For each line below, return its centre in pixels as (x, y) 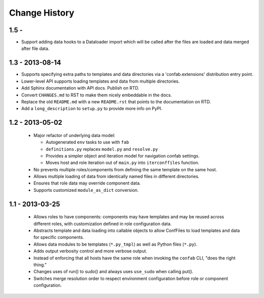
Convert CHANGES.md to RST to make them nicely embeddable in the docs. (97, 95)
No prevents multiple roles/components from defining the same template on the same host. (125, 169)
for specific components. (59, 237)
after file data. (35, 48)
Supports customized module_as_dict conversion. (86, 190)
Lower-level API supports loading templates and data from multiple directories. (100, 81)
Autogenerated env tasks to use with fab (87, 142)
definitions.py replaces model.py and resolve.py (102, 149)
